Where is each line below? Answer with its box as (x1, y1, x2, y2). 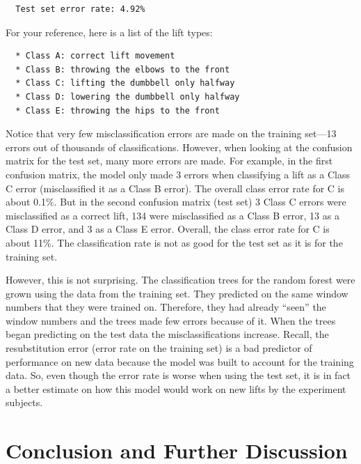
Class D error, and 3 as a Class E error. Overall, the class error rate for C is (6, 222, 330, 236)
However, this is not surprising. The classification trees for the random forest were (6, 272, 355, 287)
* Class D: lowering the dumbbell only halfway (15, 91, 240, 102)
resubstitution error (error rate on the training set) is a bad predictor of (6, 341, 312, 355)
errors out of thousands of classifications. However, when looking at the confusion (6, 139, 353, 154)
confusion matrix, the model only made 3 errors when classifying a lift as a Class (6, 167, 350, 181)
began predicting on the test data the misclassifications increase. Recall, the (6, 327, 329, 341)
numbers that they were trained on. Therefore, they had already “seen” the (6, 300, 326, 314)
